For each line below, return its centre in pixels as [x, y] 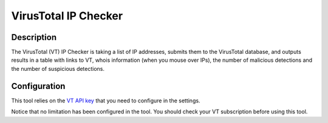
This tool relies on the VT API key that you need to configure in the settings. [106, 101]
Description [34, 37]
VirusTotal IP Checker [67, 16]
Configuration [38, 86]
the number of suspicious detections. [58, 68]
